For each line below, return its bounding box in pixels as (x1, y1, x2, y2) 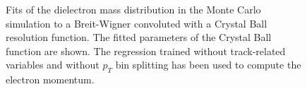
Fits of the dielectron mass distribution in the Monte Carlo (6, 2, 261, 16)
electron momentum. (6, 72, 95, 87)
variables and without (6, 57, 100, 72)
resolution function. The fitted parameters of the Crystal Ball (6, 30, 272, 44)
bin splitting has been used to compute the (115, 57, 301, 72)
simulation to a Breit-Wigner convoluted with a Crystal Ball (6, 16, 267, 30)
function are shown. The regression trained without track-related (6, 43, 286, 58)
